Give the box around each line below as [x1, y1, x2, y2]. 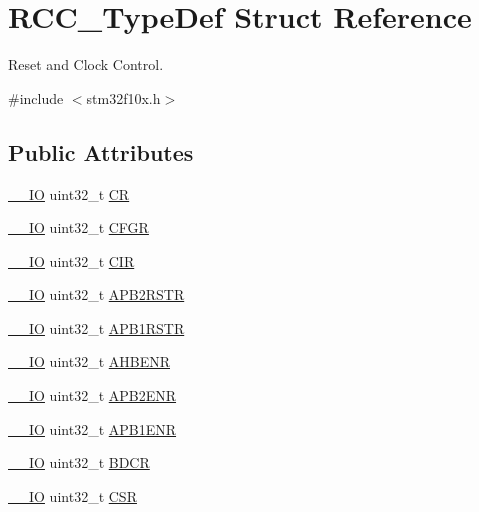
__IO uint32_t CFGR [8, 217, 149, 238]
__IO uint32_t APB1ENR [8, 418, 177, 439]
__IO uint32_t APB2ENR [8, 385, 177, 406]
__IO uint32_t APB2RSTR [8, 284, 185, 305]
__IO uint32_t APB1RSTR [8, 317, 185, 338]
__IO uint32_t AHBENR [8, 351, 170, 372]
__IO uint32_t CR [8, 183, 130, 204]
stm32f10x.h [86, 87, 161, 108]
